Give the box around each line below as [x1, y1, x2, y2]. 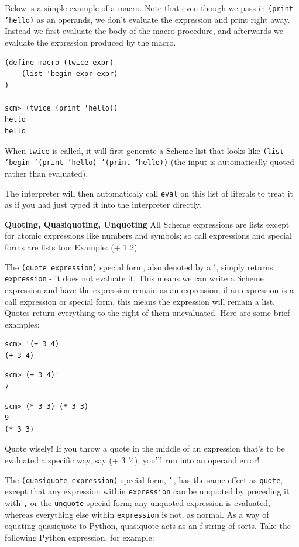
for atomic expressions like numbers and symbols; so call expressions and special [5, 229, 292, 242]
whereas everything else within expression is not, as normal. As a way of [5, 508, 269, 520]
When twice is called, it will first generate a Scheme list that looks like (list [5, 144, 284, 156]
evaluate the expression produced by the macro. [5, 36, 176, 48]
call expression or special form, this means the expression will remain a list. [5, 295, 275, 307]
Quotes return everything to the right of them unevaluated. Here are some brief [5, 307, 290, 319]
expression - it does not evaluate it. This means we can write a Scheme [5, 272, 264, 284]
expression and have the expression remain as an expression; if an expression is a [5, 283, 294, 295]
